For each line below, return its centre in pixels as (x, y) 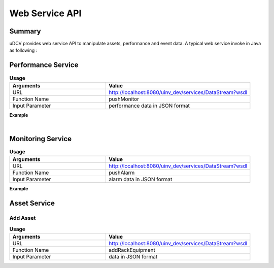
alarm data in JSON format (140, 179)
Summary (25, 31)
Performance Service (44, 65)
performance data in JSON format (149, 106)
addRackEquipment (132, 250)
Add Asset (23, 218)
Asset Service (32, 203)
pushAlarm (122, 173)
